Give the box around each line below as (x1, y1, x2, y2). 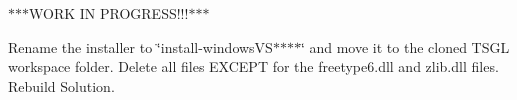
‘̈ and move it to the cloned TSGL (300, 36, 510, 57)
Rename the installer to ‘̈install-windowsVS (8, 36, 273, 57)
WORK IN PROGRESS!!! (29, 3, 189, 23)
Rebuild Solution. (8, 75, 115, 96)
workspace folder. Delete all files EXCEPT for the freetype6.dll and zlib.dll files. (8, 56, 499, 77)
